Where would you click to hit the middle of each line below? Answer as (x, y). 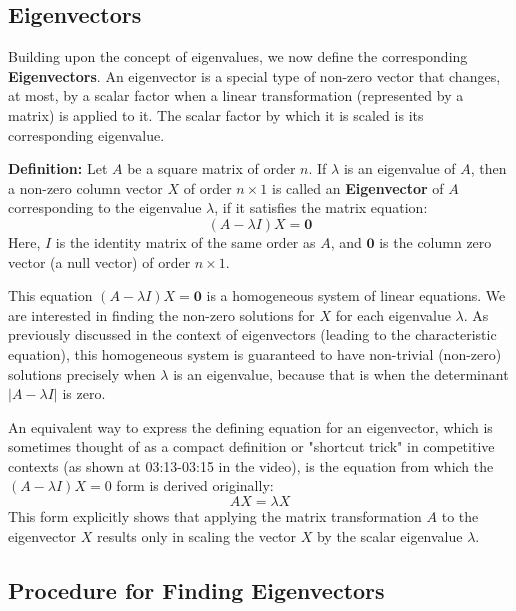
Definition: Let (58, 168)
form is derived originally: (195, 485)
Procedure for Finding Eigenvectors (196, 589)
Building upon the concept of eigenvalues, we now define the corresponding (238, 56)
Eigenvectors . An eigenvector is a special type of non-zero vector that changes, (254, 75)
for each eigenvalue (393, 314)
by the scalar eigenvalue (389, 535)
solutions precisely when (82, 373)
